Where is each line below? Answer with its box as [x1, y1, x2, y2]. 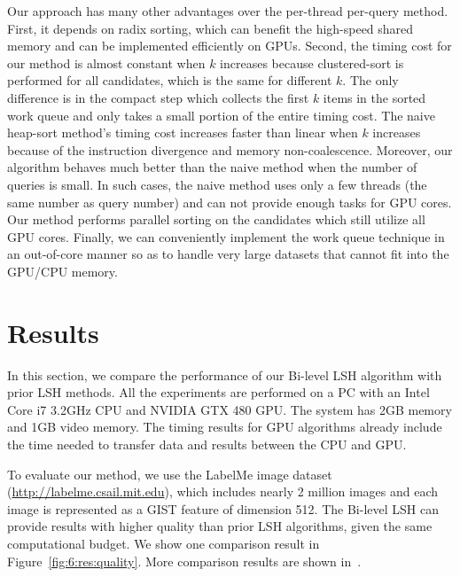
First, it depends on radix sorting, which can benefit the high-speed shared [7, 19, 414, 37]
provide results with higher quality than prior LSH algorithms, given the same [7, 517, 433, 535]
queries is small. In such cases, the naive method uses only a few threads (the [7, 175, 427, 193]
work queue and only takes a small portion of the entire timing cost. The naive [7, 105, 435, 124]
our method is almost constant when [7, 53, 206, 72]
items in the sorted [323, 88, 426, 106]
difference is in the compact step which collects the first [7, 88, 309, 106]
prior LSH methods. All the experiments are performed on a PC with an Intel [7, 383, 430, 402]
